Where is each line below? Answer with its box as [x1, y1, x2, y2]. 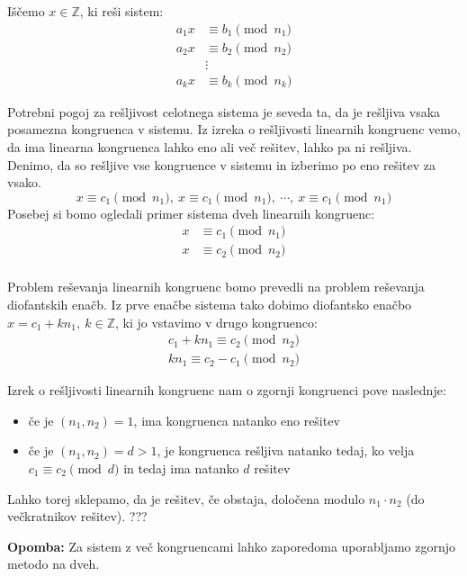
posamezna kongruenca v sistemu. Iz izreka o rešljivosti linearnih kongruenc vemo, [7, 120, 461, 139]
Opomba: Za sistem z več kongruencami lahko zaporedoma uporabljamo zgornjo [7, 536, 456, 555]
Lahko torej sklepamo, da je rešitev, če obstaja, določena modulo [7, 489, 365, 508]
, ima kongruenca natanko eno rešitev [133, 410, 340, 429]
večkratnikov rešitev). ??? [7, 507, 148, 526]
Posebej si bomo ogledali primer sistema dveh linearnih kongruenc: [7, 203, 375, 222]
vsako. [7, 173, 41, 192]
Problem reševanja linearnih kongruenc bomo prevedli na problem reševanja [7, 277, 425, 296]
